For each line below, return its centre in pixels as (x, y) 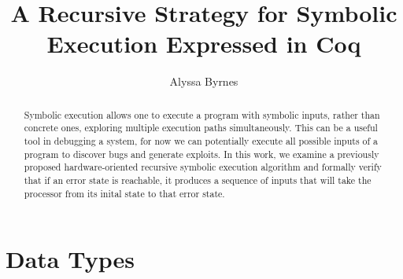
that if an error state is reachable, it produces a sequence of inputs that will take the (198, 180)
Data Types (70, 259)
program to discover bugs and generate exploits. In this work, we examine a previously (201, 154)
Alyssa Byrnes (204, 81)
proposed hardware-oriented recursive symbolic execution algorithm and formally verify (203, 167)
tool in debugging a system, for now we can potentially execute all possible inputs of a (201, 141)
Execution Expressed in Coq (204, 44)
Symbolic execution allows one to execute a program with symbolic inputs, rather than (202, 114)
